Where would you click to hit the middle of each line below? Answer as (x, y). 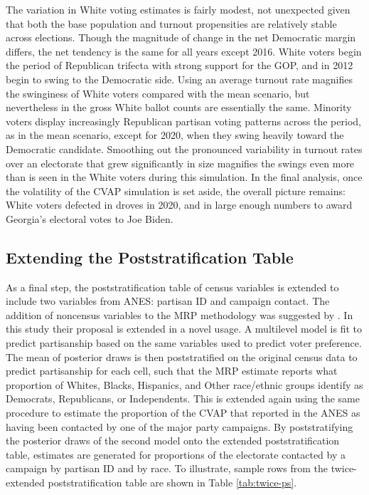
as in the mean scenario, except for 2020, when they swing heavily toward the (175, 135)
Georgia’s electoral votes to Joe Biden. (90, 218)
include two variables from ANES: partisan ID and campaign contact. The (168, 301)
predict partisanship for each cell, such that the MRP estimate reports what (172, 371)
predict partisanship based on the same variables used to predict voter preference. (184, 343)
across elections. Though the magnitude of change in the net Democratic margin (181, 37)
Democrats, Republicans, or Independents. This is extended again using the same (183, 398)
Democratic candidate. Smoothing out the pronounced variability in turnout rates (184, 148)
